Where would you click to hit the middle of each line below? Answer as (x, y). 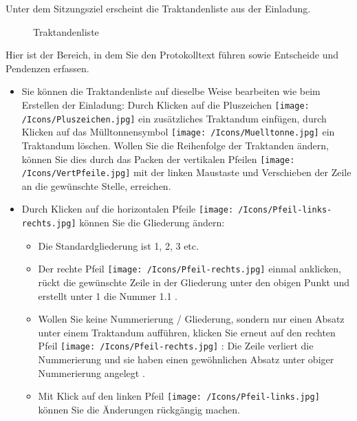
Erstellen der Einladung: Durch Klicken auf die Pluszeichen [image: (165, 104)
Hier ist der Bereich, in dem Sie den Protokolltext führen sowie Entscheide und (172, 55)
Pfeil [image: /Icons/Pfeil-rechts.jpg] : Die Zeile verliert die (176, 346)
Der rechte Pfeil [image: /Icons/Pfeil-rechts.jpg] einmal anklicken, (190, 269)
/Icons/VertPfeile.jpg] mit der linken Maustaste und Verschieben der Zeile (186, 172)
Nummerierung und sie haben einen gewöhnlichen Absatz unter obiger (186, 359)
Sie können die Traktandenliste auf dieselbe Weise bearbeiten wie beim (171, 91)
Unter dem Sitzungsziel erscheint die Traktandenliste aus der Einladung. (158, 8)
